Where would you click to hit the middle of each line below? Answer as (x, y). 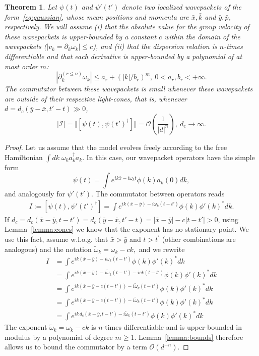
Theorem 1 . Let (31, 7)
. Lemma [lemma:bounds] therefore (189, 337)
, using (228, 219)
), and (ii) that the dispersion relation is (155, 46)
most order (21, 66)
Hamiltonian (24, 157)
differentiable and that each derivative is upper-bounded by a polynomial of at (123, 56)
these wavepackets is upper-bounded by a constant (81, 36)
